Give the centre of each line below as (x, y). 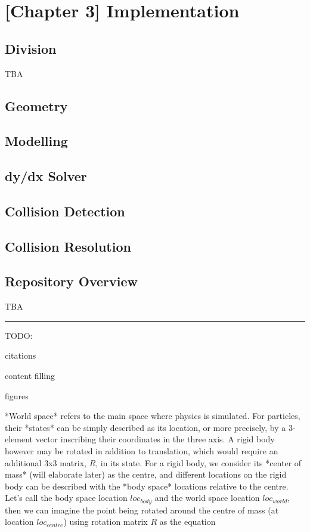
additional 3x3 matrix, (46, 462)
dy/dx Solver (46, 176)
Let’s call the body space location (66, 498)
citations (21, 355)
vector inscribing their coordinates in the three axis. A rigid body (155, 439)
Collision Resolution (68, 246)
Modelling (36, 141)
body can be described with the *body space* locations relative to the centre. (147, 486)
